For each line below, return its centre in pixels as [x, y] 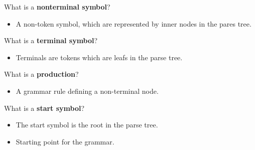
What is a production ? [41, 74]
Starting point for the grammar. [65, 141]
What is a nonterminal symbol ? [57, 7]
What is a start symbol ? [44, 108]
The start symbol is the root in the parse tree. [87, 125]
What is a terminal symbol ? [51, 40]
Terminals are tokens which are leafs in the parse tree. [99, 57]
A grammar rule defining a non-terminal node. [87, 91]
